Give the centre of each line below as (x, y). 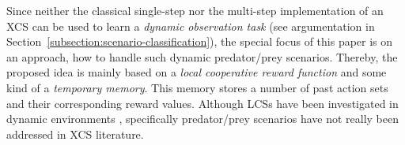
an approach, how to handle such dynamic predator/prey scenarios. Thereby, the (202, 56)
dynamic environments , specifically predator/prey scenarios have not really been (202, 119)
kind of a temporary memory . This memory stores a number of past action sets (197, 87)
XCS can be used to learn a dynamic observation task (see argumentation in (191, 26)
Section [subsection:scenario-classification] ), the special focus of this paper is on (200, 41)
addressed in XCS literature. (75, 134)
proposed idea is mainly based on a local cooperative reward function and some (197, 72)
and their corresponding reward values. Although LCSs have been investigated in (202, 103)
